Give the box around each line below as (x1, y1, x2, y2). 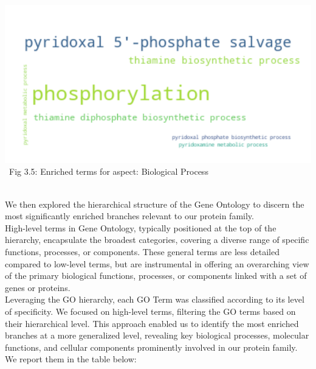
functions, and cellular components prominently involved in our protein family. (5, 340, 298, 353)
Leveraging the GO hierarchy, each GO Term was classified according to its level (5, 293, 304, 306)
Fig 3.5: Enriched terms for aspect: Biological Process (9, 165, 208, 178)
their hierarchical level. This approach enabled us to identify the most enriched (5, 317, 299, 329)
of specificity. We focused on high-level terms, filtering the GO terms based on (5, 305, 296, 317)
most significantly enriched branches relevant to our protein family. (5, 209, 254, 222)
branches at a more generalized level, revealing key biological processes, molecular (5, 329, 309, 342)
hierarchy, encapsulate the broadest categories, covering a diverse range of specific (5, 233, 309, 246)
